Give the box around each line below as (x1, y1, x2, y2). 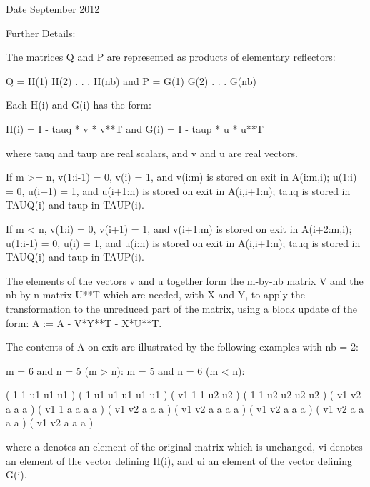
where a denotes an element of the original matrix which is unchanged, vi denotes (6, 439, 363, 454)
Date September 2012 (6, 1, 100, 16)
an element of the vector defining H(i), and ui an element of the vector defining (6, 453, 353, 468)
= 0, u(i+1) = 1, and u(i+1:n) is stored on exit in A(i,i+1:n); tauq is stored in (6, 183, 351, 198)
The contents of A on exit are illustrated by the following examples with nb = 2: (6, 339, 359, 354)
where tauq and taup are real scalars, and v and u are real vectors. (6, 145, 298, 160)
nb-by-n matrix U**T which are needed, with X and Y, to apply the (6, 287, 305, 302)
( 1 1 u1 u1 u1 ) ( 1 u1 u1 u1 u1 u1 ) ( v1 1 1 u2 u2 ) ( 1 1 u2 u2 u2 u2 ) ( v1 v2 (6, 387, 361, 402)
